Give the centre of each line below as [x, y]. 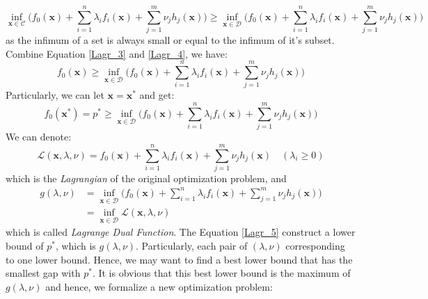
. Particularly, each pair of [192, 246]
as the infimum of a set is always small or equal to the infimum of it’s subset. [170, 40]
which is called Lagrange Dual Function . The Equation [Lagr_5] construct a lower [181, 232]
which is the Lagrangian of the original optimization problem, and [146, 178]
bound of [25, 246]
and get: [157, 95]
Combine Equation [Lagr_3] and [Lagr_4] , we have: [117, 53]
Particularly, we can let [55, 95]
